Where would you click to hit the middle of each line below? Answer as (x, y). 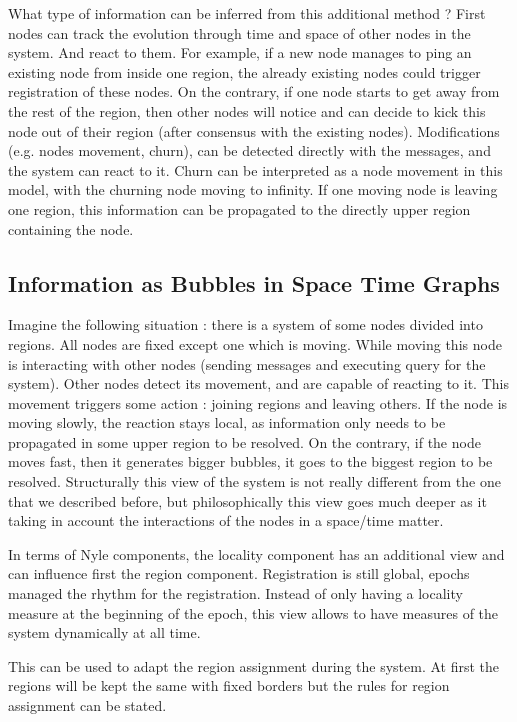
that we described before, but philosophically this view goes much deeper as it (247, 500)
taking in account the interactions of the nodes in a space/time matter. (226, 520)
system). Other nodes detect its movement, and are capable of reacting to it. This (258, 383)
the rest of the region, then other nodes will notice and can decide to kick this (247, 110)
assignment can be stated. (87, 705)
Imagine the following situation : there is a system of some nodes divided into (245, 324)
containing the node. (71, 228)
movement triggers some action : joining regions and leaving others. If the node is (258, 402)
